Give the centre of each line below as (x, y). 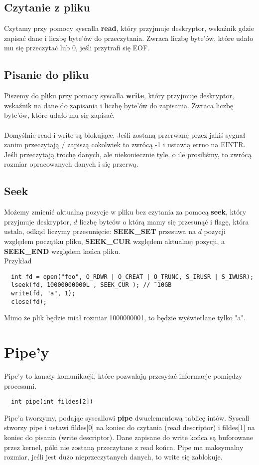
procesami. (20, 385)
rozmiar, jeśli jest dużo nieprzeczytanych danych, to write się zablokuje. (113, 457)
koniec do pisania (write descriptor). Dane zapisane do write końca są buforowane (129, 437)
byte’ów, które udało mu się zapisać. (60, 115)
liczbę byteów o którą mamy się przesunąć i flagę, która (164, 221)
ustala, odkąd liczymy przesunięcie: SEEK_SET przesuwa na (100, 231)
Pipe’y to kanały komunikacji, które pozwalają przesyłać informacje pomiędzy (123, 376)
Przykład (18, 261)
